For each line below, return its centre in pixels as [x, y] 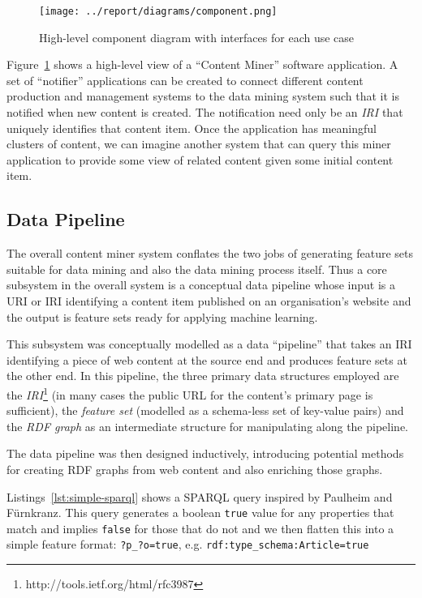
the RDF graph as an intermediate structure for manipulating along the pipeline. [207, 426]
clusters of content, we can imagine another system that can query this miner [199, 144]
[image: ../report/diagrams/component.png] [158, 11]
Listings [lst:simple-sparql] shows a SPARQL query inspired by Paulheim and [200, 496]
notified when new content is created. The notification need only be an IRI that [205, 112]
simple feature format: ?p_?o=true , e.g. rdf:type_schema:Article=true [188, 544]
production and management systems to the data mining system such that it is [203, 96]
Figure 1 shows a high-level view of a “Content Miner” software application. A [202, 64]
